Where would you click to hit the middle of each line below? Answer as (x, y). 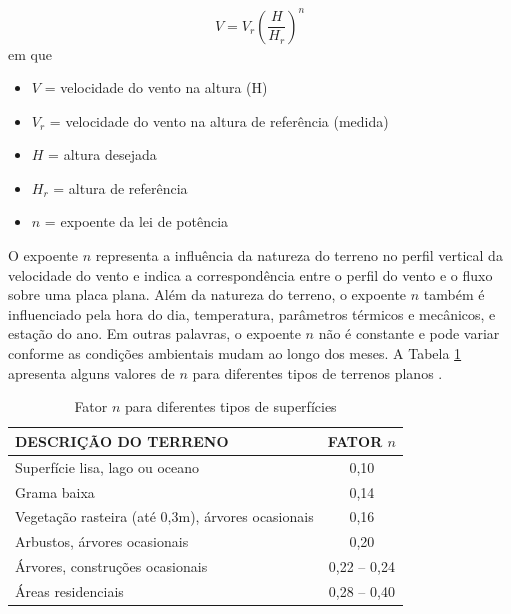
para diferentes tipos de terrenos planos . (317, 372)
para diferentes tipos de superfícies (231, 406)
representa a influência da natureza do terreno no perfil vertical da (299, 255)
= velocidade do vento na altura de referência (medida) (219, 120)
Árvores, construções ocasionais (111, 566)
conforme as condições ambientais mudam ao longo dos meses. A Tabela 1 (235, 353)
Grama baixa (55, 491)
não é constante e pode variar (409, 333)
